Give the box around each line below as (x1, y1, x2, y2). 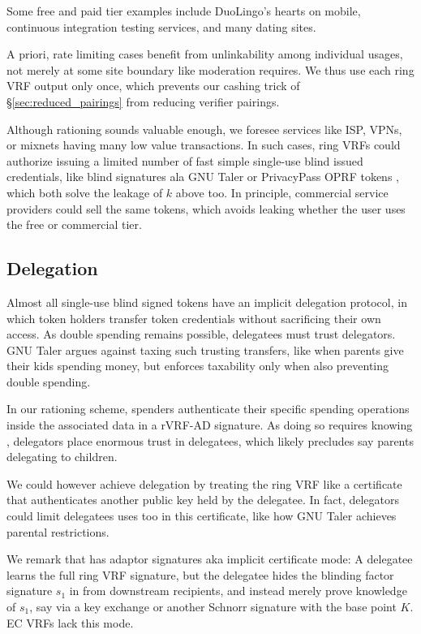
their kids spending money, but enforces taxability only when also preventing (6, 357, 389, 374)
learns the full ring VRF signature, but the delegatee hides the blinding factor (6, 566, 394, 583)
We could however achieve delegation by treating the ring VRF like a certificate (6, 475, 402, 492)
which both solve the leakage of (6, 183, 163, 201)
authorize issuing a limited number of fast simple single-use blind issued (6, 152, 363, 169)
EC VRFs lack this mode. (6, 614, 134, 631)
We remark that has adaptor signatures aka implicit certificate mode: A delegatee (6, 550, 413, 567)
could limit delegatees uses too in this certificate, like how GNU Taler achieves (6, 507, 397, 524)
